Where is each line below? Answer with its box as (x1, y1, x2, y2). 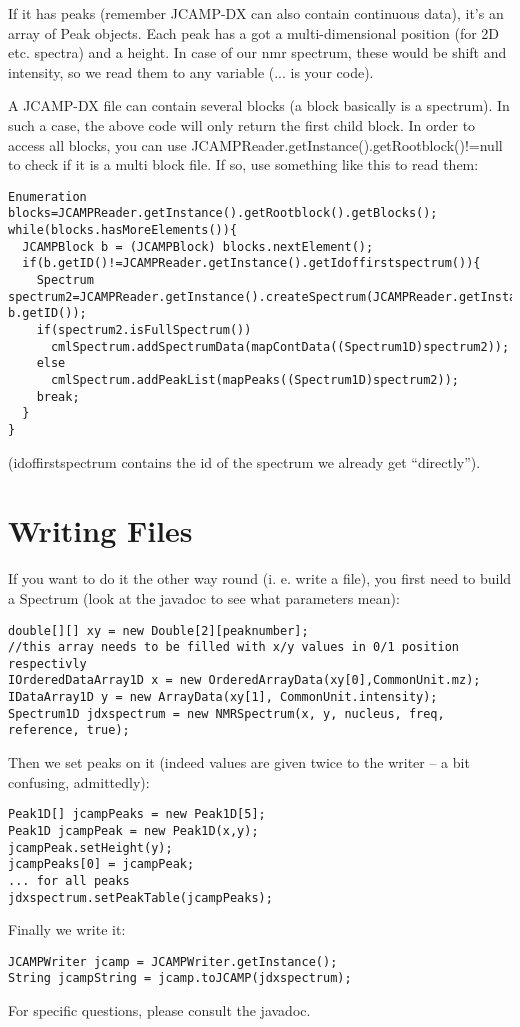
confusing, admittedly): (8, 771, 150, 792)
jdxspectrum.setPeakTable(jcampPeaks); (8, 890, 273, 905)
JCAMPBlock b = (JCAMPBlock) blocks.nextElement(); (22, 239, 374, 254)
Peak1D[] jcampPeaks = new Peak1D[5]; (8, 807, 266, 822)
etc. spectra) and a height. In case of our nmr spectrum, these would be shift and (8, 42, 507, 63)
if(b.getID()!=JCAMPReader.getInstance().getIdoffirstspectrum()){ (22, 256, 481, 271)
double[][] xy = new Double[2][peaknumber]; (8, 623, 309, 638)
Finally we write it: (8, 919, 126, 940)
